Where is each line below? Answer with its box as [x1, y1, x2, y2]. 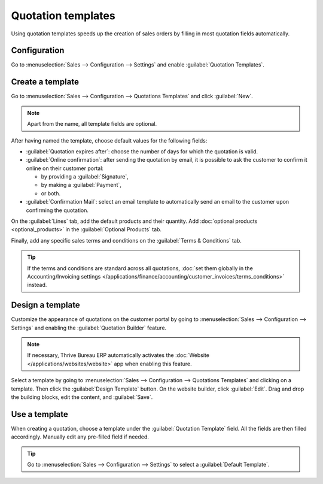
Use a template [11, 409, 69, 419]
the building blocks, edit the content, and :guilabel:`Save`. [11, 394, 153, 401]
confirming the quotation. [26, 207, 89, 214]
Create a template [11, 77, 79, 87]
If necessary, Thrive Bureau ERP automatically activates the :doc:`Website [27, 352, 209, 359]
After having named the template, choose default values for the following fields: [11, 137, 208, 144]
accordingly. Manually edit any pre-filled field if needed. [11, 433, 150, 440]
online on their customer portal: [26, 165, 104, 172]
